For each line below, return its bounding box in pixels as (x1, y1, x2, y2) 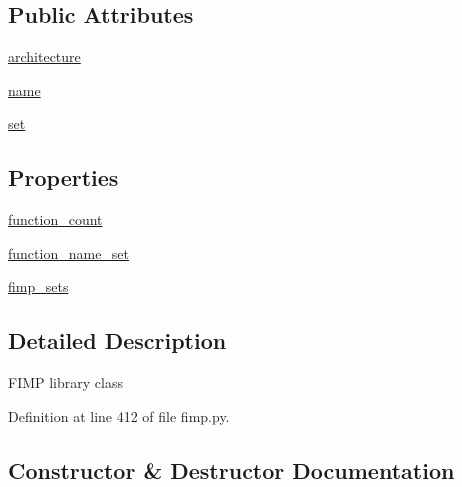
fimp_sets (8, 276, 69, 297)
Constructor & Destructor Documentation (8, 454, 455, 485)
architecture (8, 46, 81, 67)
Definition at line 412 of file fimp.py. (8, 405, 230, 426)
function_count (8, 209, 103, 230)
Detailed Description (8, 325, 227, 356)
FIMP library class (8, 372, 123, 393)
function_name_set (8, 242, 130, 263)
